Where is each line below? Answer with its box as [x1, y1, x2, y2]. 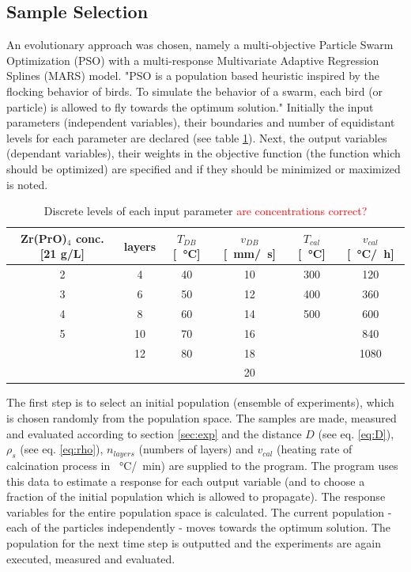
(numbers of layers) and [138, 441, 254, 457]
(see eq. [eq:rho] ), [20, 441, 104, 457]
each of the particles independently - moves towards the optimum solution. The [6, 519, 391, 536]
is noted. [6, 176, 48, 192]
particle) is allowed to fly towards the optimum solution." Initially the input [6, 98, 374, 115]
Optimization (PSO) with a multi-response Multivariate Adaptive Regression [6, 51, 379, 68]
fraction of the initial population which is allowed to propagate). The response [6, 488, 386, 505]
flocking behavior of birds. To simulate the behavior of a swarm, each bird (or [6, 82, 383, 99]
